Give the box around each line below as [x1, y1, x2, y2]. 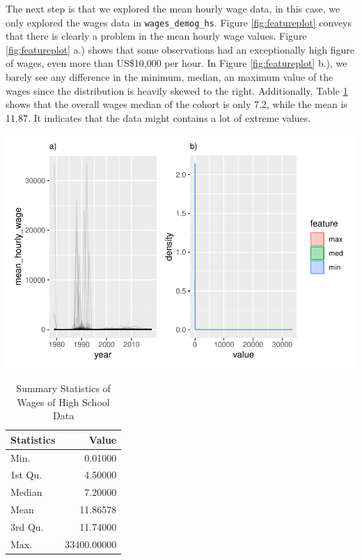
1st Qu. [10, 467, 42, 482]
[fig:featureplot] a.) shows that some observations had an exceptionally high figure [6, 42, 355, 56]
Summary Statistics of [16, 381, 111, 395]
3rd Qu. [10, 520, 44, 534]
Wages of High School [17, 394, 110, 409]
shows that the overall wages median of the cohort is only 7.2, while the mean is [6, 97, 347, 111]
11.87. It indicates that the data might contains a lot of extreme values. [6, 110, 311, 125]
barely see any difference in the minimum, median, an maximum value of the [6, 70, 333, 84]
